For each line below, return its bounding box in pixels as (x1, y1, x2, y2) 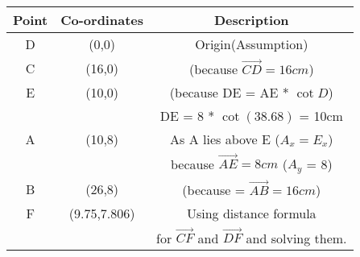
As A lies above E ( (170, 129, 280, 148)
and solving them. (246, 228, 347, 247)
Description (214, 10, 289, 29)
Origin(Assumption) (195, 35, 308, 53)
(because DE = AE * (169, 82, 289, 102)
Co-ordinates (60, 10, 143, 29)
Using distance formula (186, 203, 317, 222)
